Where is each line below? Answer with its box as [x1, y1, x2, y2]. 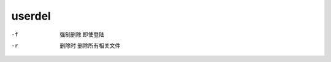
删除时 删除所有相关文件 [59, 42, 121, 49]
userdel [11, 9, 51, 23]
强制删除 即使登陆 [59, 31, 104, 38]
